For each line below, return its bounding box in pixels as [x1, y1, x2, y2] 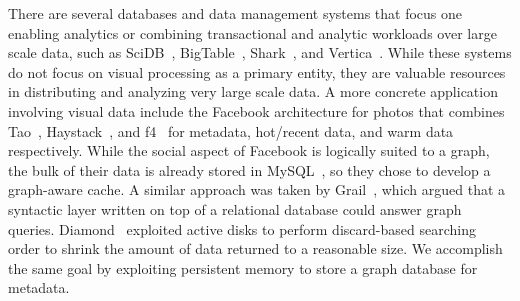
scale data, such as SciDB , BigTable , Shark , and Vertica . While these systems [8, 42, 512, 63]
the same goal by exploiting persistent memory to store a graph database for [8, 257, 478, 278]
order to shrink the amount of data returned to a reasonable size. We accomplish [8, 238, 503, 259]
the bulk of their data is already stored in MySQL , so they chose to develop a [8, 159, 491, 180]
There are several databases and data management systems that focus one [8, 3, 463, 23]
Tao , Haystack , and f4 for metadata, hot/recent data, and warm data [8, 120, 454, 141]
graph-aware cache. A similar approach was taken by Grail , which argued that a [8, 179, 506, 200]
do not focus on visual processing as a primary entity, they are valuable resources [8, 61, 506, 82]
